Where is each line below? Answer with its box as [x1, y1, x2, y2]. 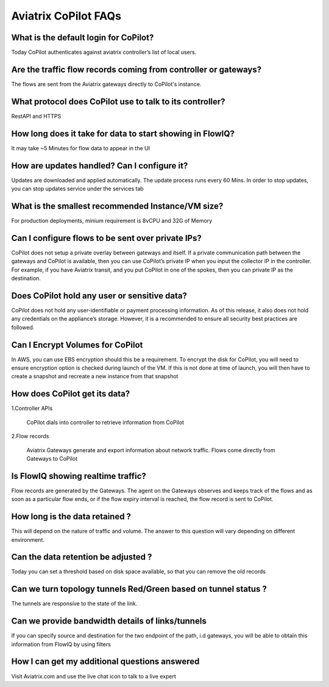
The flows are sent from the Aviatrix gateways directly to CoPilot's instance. [11, 80, 202, 88]
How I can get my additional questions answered [11, 656, 200, 667]
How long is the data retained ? [11, 511, 131, 522]
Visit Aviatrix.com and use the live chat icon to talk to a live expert [11, 672, 176, 680]
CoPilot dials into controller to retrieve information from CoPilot [26, 419, 185, 426]
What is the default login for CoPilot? [11, 32, 154, 43]
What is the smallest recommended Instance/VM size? [11, 201, 224, 211]
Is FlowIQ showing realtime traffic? [11, 470, 146, 481]
